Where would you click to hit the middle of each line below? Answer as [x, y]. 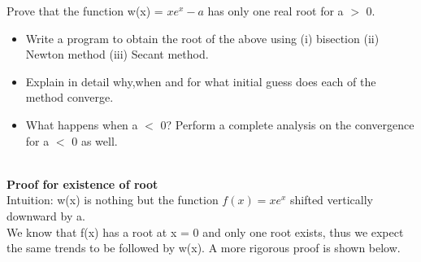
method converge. [69, 97]
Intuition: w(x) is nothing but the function [113, 200]
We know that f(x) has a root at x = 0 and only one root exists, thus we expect [205, 231]
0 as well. [95, 140]
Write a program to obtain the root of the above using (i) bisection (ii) [202, 38]
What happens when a [82, 124]
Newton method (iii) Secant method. [117, 54]
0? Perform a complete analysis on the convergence [287, 124]
